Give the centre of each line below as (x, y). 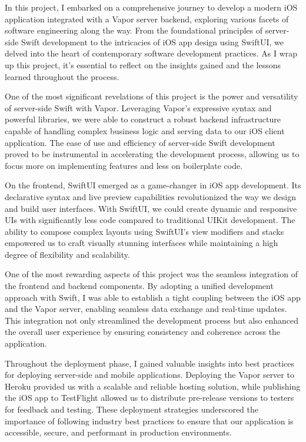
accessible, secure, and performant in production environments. (118, 432)
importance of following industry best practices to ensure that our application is (149, 421)
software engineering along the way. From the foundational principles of (134, 30)
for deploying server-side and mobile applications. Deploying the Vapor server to (149, 375)
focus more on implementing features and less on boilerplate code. (124, 165)
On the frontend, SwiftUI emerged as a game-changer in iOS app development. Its (153, 185)
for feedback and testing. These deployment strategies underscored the (132, 409)
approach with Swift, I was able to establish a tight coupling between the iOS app (153, 297)
